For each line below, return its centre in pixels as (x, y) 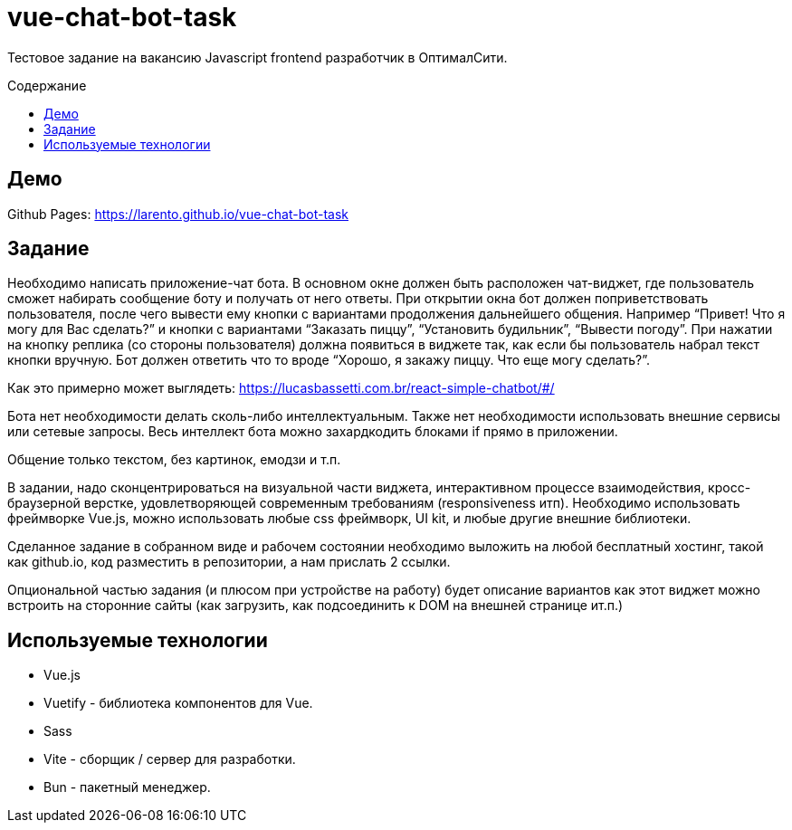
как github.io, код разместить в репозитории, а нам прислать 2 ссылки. (229, 562)
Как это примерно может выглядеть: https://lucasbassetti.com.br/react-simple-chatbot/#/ (281, 388)
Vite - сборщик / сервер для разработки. (170, 759)
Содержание (47, 85)
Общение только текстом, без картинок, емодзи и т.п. (174, 460)
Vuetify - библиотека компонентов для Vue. (178, 703)
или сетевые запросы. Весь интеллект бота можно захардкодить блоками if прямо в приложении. (313, 432)
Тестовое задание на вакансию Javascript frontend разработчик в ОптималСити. (258, 57)
